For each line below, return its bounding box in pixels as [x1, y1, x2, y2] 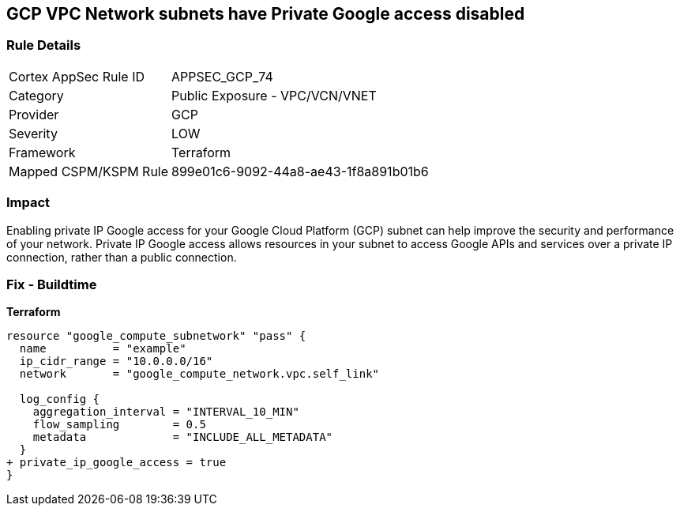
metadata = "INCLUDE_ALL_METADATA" [32, 431, 333, 444]
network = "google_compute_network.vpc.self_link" [19, 367, 380, 381]
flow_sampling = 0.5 [32, 418, 206, 431]
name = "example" [19, 342, 186, 356]
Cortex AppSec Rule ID [9, 68, 145, 85]
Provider [9, 106, 59, 122]
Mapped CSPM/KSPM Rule [9, 163, 169, 179]
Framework [9, 144, 76, 160]
